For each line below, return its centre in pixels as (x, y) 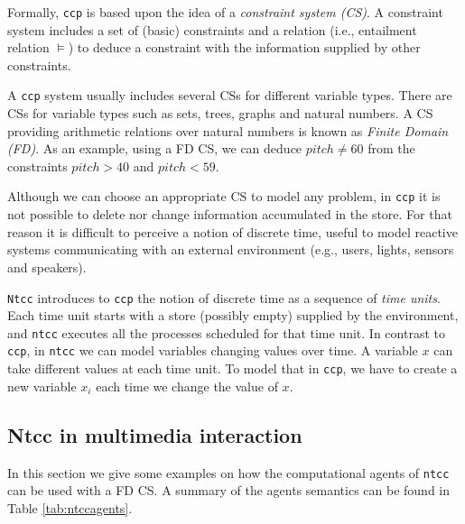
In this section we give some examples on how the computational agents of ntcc (228, 472)
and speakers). (47, 267)
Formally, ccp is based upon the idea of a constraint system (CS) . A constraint (225, 12)
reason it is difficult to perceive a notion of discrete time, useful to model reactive (232, 231)
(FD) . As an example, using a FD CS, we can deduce (155, 148)
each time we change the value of (187, 386)
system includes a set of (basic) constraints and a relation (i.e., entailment (212, 29)
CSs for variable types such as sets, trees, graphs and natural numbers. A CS (220, 113)
